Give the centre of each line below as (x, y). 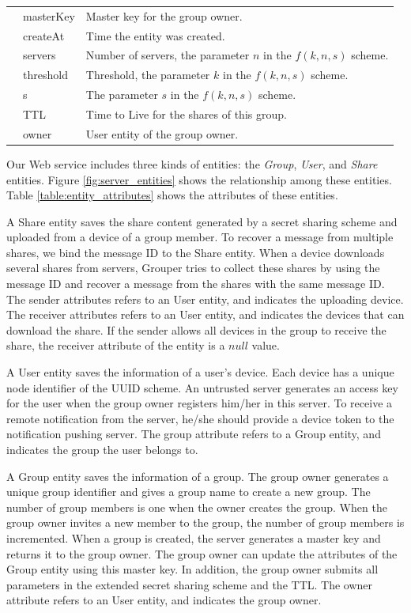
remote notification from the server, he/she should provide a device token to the (200, 418)
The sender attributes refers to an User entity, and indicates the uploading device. (205, 299)
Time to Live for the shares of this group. (186, 114)
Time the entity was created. (155, 35)
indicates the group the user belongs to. (102, 449)
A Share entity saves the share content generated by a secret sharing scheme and (202, 221)
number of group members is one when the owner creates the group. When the (197, 507)
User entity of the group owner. (162, 133)
